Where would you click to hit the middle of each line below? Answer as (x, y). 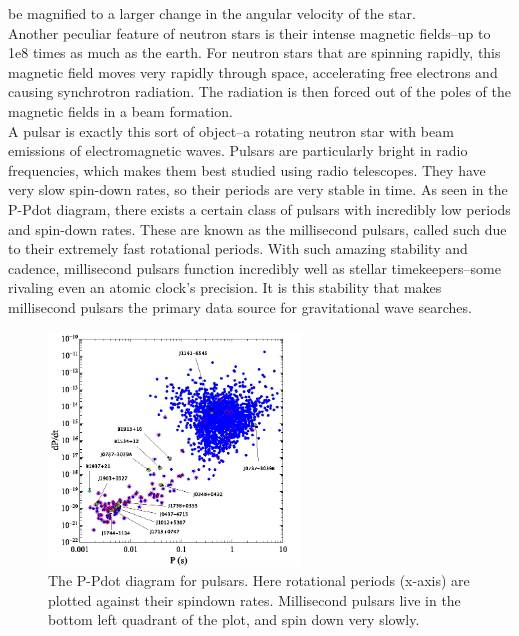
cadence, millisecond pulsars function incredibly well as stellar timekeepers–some (254, 267)
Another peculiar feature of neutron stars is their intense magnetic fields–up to (249, 32)
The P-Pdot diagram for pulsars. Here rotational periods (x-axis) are (259, 580)
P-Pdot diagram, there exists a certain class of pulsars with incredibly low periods (259, 208)
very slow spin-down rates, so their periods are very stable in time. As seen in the (258, 189)
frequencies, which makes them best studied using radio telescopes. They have (247, 169)
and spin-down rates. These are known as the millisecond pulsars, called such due (257, 228)
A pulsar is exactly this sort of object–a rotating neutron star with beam (231, 130)
